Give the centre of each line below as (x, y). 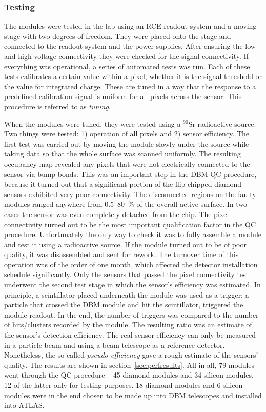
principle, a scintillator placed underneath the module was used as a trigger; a (127, 294)
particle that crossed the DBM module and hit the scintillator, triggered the (124, 305)
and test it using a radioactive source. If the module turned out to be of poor (125, 244)
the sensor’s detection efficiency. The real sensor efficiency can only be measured (130, 335)
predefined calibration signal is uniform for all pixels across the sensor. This (123, 96)
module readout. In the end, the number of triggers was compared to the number (131, 314)
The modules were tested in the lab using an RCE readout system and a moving (130, 26)
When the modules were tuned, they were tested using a (93, 123)
